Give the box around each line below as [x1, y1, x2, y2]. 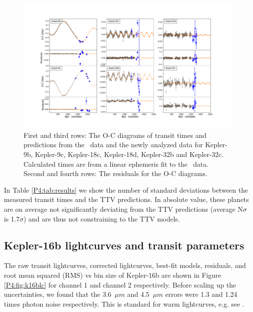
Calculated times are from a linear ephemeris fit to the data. [24, 158, 209, 169]
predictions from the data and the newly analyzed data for [24, 139, 203, 150]
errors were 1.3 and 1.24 [165, 289, 237, 299]
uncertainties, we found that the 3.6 [4, 289, 112, 299]
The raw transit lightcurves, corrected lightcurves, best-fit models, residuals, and [4, 260, 246, 270]
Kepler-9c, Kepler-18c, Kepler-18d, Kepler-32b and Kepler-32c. [35, 149, 224, 159]
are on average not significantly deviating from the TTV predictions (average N [4, 203, 243, 214]
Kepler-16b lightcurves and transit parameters [4, 237, 244, 252]
